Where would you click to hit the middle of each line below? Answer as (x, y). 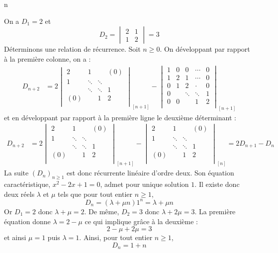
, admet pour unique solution (144, 184)
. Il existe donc (217, 184)
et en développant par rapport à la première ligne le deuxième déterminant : (120, 117)
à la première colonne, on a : (47, 58)
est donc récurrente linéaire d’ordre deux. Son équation (150, 173)
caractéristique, (27, 184)
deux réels (19, 194)
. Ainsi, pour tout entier (116, 237)
